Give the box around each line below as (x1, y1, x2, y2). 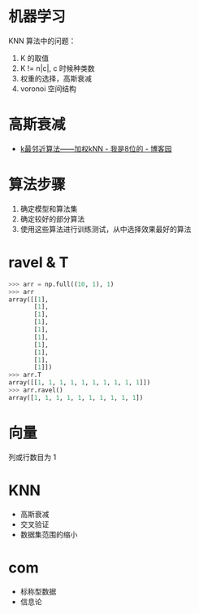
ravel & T (8, 253, 69, 271)
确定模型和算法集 (19, 204, 78, 213)
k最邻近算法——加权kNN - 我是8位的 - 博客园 (19, 143, 172, 153)
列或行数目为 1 (8, 452, 57, 462)
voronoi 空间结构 (19, 83, 77, 94)
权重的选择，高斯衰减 (19, 73, 92, 83)
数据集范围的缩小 (19, 529, 78, 539)
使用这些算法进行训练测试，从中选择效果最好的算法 (19, 224, 192, 234)
